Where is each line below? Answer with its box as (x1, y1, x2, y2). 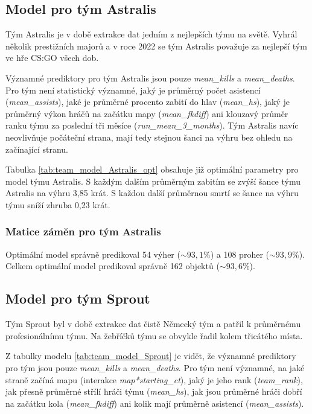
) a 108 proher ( (210, 247, 269, 260)
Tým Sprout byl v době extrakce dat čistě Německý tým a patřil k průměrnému (5, 317, 301, 330)
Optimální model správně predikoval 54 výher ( (5, 247, 180, 260)
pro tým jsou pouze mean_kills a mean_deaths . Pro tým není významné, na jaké (5, 361, 305, 374)
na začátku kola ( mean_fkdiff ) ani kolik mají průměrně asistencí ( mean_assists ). (5, 396, 304, 409)
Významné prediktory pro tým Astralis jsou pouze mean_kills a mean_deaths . (5, 71, 295, 84)
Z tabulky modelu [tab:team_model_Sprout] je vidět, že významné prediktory (5, 349, 296, 362)
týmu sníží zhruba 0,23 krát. (5, 198, 110, 211)
